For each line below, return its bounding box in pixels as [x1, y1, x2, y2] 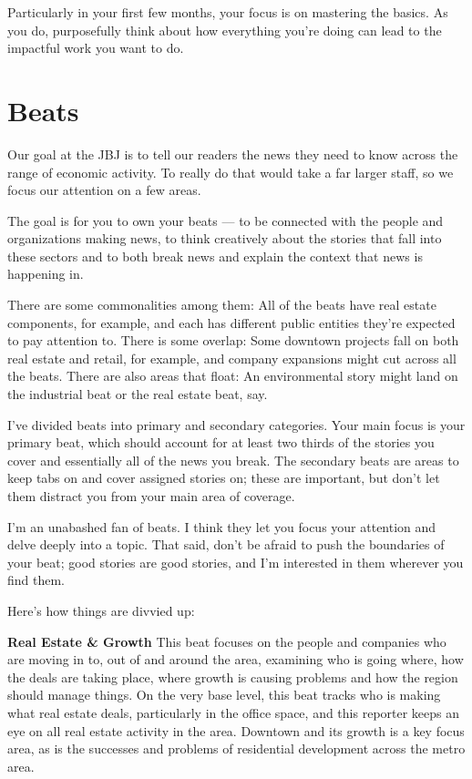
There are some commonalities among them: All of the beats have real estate [7, 295, 436, 314]
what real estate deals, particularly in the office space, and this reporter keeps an [7, 702, 460, 722]
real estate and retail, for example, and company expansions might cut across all [7, 348, 457, 367]
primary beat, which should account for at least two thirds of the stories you [7, 433, 435, 452]
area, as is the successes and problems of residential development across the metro [7, 739, 466, 758]
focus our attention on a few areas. [7, 180, 201, 200]
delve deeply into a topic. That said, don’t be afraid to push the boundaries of [7, 535, 445, 554]
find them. [7, 570, 66, 589]
